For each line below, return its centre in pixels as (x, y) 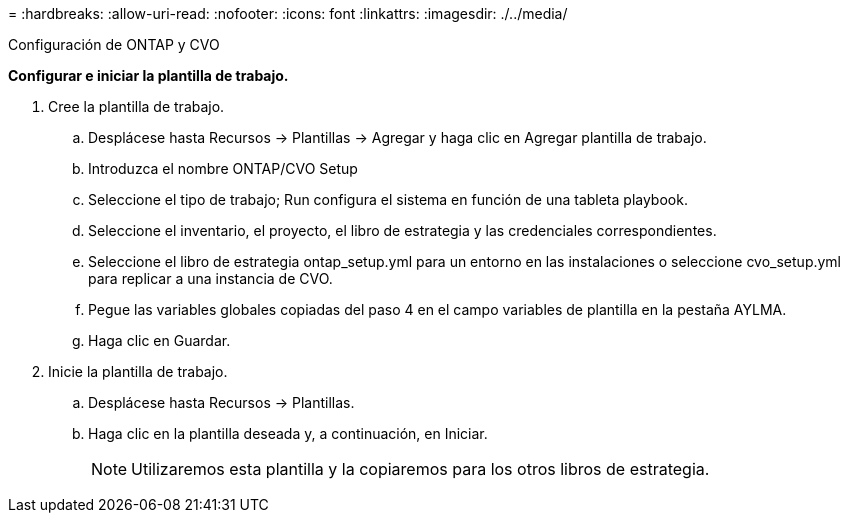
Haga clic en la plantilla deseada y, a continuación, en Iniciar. (288, 433)
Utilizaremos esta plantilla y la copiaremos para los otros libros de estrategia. (420, 469)
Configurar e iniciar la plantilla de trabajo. (148, 75)
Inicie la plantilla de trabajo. (138, 371)
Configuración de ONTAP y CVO (114, 44)
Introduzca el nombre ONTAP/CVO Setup (223, 168)
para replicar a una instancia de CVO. (210, 278)
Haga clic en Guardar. (159, 340)
